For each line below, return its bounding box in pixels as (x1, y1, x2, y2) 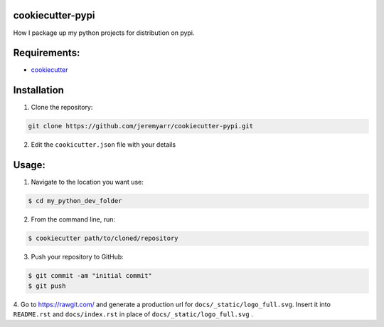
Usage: (13, 159, 46, 171)
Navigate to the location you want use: (31, 178, 144, 187)
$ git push (28, 281, 66, 290)
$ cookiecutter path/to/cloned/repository (28, 234, 178, 242)
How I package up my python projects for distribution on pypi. (13, 28, 195, 37)
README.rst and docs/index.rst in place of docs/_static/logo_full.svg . (13, 310, 254, 318)
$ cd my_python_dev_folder (28, 197, 122, 205)
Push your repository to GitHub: (31, 253, 124, 261)
